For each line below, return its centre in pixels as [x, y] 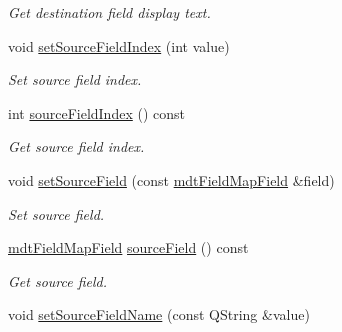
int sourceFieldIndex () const [96, 112]
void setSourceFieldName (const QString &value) [159, 314]
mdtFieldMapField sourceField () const [128, 247]
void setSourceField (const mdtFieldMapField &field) [171, 179]
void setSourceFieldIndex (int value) [119, 45]
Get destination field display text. [109, 12]
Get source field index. [76, 146]
